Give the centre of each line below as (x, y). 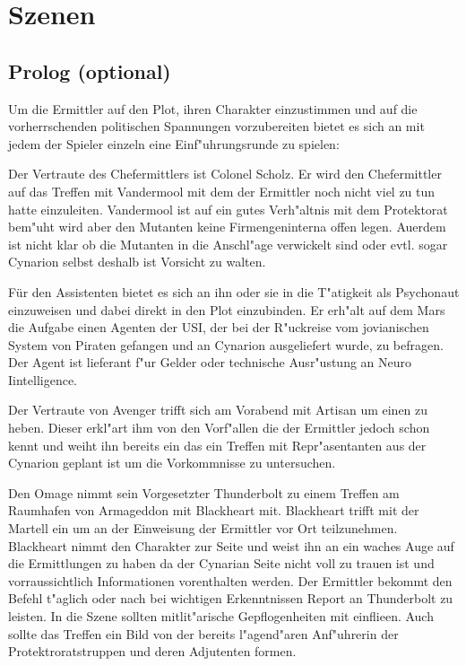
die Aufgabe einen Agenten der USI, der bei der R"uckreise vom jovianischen (219, 327)
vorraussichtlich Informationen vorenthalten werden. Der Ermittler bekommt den (230, 580)
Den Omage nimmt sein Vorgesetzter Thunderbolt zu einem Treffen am (204, 492)
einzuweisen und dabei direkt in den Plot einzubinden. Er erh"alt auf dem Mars (227, 309)
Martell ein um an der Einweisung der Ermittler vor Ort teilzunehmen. (203, 528)
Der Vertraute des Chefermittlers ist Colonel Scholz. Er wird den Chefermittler (225, 174)
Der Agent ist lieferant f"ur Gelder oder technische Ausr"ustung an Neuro (210, 362)
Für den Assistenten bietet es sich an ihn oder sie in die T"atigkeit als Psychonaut (234, 291)
